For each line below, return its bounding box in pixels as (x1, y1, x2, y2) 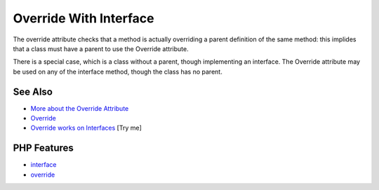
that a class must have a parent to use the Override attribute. (13, 44, 189, 53)
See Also (13, 86, 53, 97)
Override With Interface (13, 11, 154, 26)
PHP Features (13, 142, 74, 154)
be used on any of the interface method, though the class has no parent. (13, 67, 222, 76)
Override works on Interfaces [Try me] (30, 123, 142, 133)
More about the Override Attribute (30, 104, 129, 112)
